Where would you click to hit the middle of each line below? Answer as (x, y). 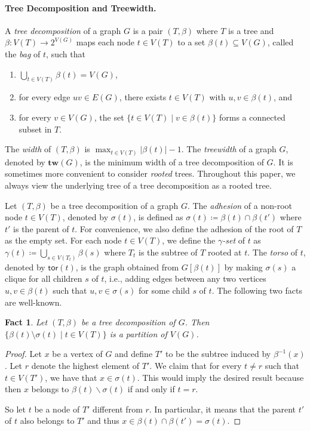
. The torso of (273, 252)
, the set (109, 117)
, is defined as (158, 217)
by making (243, 267)
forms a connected (252, 117)
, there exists (143, 97)
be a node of (57, 409)
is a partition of (138, 333)
